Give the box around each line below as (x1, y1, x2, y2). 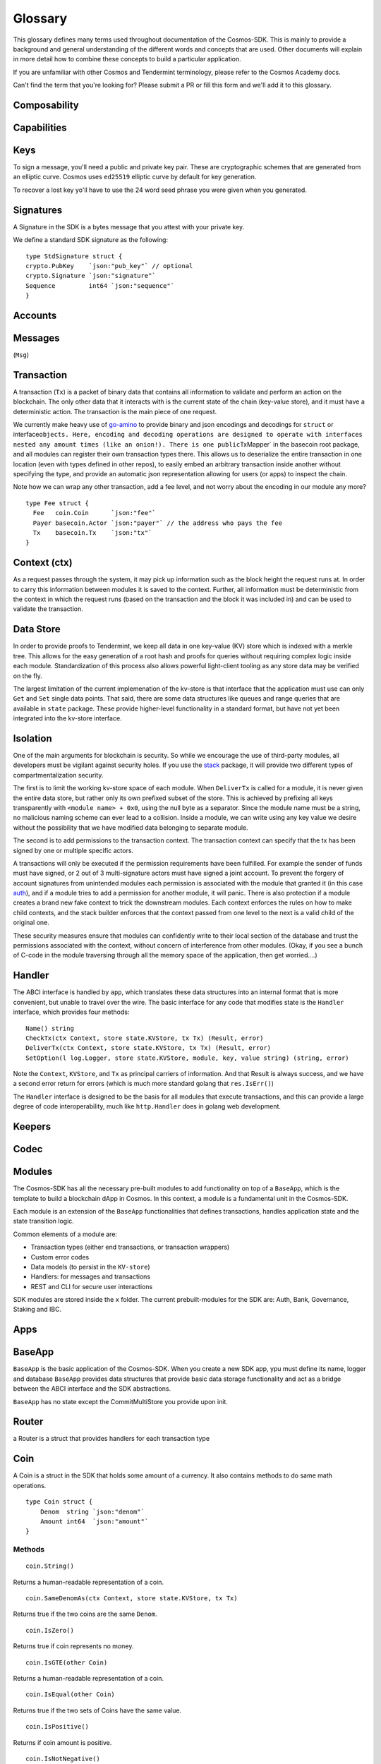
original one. (13, 918, 49, 927)
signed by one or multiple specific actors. (13, 846, 134, 854)
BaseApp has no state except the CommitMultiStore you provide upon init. (13, 1397, 229, 1406)
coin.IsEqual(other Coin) (25, 1691, 116, 1698)
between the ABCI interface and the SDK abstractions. (13, 1384, 171, 1393)
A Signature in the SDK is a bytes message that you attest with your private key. (13, 222, 245, 231)
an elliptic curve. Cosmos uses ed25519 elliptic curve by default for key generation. (13, 173, 257, 181)
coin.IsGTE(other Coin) (25, 1658, 108, 1667)
